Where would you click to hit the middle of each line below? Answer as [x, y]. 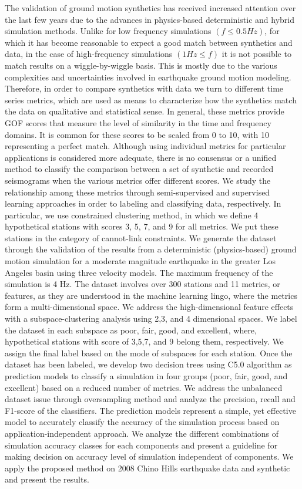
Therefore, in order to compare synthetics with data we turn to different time [144, 88]
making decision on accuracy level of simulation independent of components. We [149, 456]
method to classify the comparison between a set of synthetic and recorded [139, 169]
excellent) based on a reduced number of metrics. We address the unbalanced [144, 387]
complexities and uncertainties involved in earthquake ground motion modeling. [148, 77]
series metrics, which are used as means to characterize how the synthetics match [151, 100]
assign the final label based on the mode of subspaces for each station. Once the [149, 353]
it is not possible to [256, 54]
